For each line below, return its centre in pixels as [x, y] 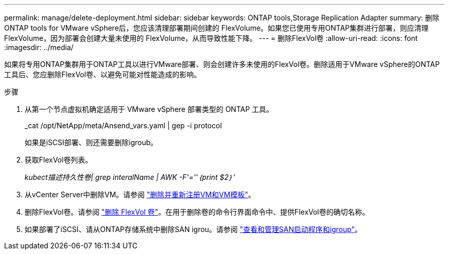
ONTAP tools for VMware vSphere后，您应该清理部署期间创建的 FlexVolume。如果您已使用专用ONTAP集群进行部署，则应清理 [217, 28]
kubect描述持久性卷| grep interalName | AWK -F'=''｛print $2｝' [130, 177]
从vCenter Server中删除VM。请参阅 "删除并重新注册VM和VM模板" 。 [140, 194]
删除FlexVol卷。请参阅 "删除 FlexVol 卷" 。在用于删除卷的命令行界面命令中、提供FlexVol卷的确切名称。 [197, 212]
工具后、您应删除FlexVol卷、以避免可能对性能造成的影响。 [103, 74]
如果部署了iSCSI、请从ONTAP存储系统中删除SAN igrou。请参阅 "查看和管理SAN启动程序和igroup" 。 [193, 229]
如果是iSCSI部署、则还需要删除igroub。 [91, 142]
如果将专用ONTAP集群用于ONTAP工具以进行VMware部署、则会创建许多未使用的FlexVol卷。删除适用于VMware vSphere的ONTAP [222, 64]
